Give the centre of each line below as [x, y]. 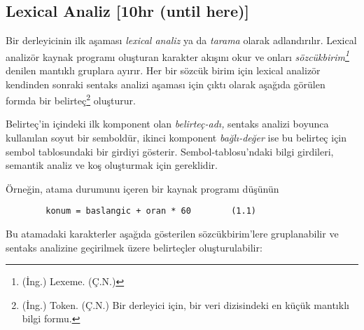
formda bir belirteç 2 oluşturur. [71, 99]
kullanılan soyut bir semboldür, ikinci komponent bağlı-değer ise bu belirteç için [176, 138]
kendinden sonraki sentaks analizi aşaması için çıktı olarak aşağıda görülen [166, 84]
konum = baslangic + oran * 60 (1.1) [151, 211]
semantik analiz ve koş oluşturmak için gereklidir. [112, 165]
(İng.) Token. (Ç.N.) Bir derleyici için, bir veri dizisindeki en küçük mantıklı [185, 304]
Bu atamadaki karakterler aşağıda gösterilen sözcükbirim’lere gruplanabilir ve [172, 234]
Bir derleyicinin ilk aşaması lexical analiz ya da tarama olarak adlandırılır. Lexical [181, 40]
